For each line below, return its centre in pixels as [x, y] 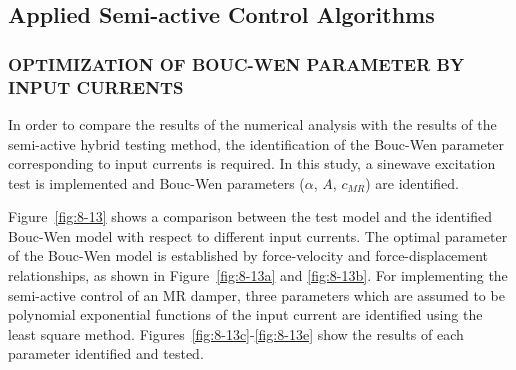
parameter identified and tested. [106, 353]
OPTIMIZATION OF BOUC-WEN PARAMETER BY [236, 63]
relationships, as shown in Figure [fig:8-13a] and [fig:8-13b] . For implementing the [258, 275]
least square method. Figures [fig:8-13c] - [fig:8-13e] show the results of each [236, 333]
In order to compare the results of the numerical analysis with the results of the [252, 123]
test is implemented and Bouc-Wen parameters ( [156, 182]
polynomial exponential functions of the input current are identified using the [245, 314]
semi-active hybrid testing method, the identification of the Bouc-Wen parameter [256, 143]
